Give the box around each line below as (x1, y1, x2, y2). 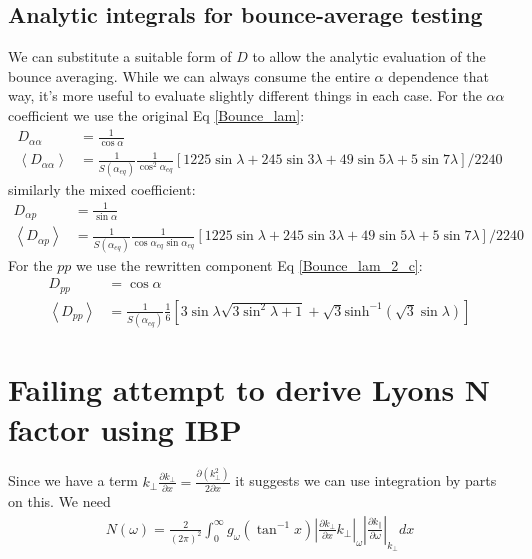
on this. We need (8, 491, 111, 512)
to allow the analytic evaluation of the (252, 46, 486, 67)
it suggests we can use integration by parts (235, 470, 497, 491)
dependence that (388, 65, 489, 86)
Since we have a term (8, 470, 138, 491)
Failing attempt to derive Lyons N (8, 369, 491, 410)
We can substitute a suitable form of (8, 46, 232, 67)
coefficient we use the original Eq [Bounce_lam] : (8, 104, 305, 125)
